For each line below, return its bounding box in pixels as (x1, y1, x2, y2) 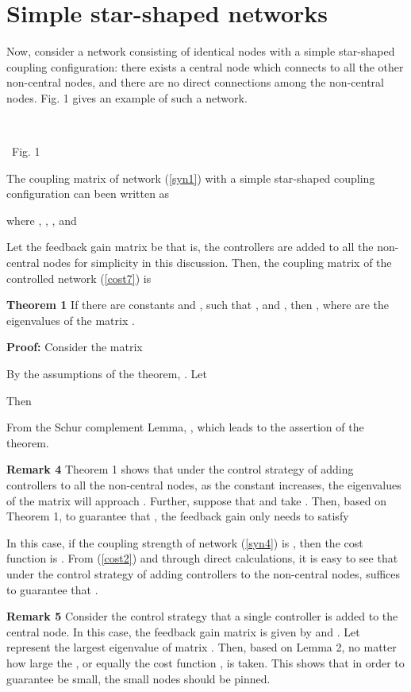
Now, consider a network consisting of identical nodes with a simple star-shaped (6, 43, 395, 60)
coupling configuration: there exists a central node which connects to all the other (6, 58, 404, 75)
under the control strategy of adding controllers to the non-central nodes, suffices (6, 565, 401, 582)
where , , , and (6, 211, 77, 228)
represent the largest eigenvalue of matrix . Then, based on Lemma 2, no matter (6, 639, 397, 655)
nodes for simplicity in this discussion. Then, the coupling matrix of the (43, 254, 392, 271)
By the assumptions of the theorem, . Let (6, 365, 208, 382)
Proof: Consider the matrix (6, 338, 143, 355)
